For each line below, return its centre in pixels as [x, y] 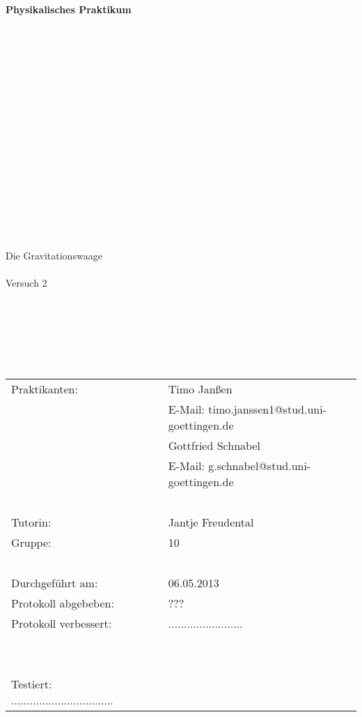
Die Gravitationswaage [54, 255]
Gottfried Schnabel [214, 446]
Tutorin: [31, 522]
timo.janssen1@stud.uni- [267, 409]
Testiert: [32, 684]
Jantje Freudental [211, 522]
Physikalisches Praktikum [69, 9]
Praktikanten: [45, 389]
